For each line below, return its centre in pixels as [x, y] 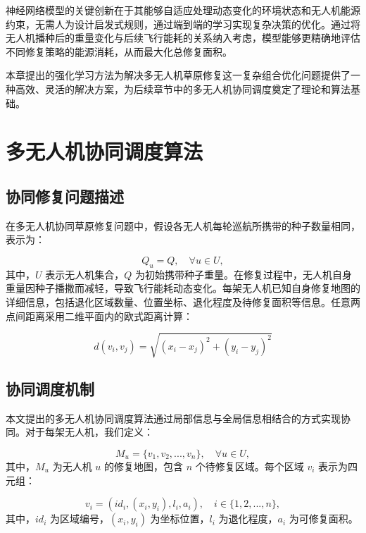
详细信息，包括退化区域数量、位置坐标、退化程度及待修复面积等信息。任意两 [183, 301]
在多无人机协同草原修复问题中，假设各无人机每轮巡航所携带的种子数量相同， [183, 225]
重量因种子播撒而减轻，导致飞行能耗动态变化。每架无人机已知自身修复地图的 [183, 288]
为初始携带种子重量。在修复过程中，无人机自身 [243, 274]
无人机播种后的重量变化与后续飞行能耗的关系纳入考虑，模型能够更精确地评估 [183, 38]
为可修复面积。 [323, 519]
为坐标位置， [180, 519]
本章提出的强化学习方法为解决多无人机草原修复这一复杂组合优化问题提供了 [178, 75]
